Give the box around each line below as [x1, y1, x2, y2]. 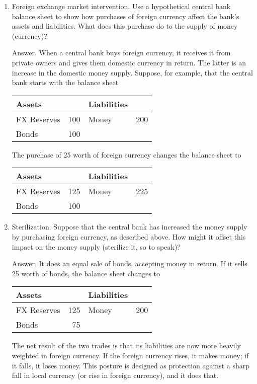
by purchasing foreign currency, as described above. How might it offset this [12, 231, 246, 242]
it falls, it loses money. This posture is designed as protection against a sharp [12, 360, 250, 370]
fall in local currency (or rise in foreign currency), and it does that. [12, 370, 219, 380]
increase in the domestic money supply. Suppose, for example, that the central [12, 67, 253, 78]
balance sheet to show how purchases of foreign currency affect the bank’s [12, 11, 239, 21]
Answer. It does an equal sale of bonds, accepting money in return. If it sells [12, 258, 247, 269]
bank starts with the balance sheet [12, 77, 119, 88]
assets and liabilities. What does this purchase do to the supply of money [12, 21, 238, 31]
